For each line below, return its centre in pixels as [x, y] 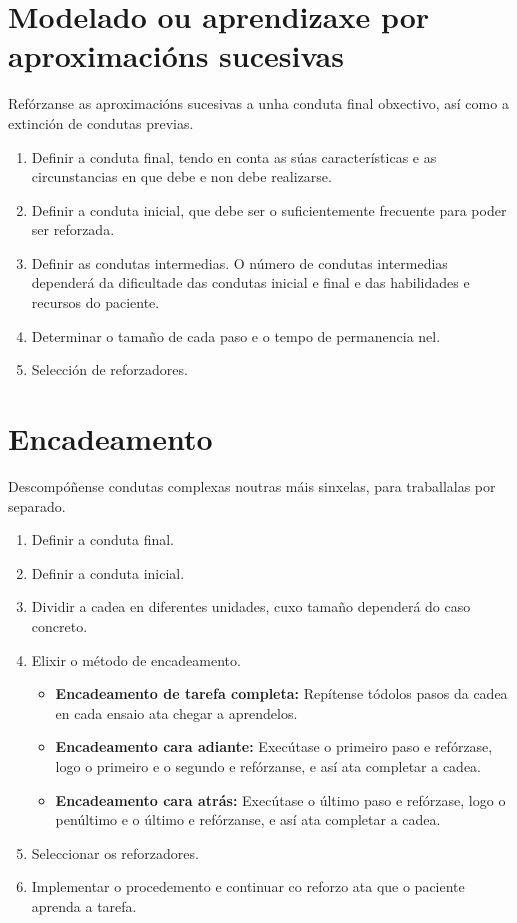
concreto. [59, 625]
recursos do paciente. [95, 302]
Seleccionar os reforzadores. [115, 852]
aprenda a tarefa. [84, 905]
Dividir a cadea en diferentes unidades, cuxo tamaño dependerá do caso [251, 606]
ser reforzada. [73, 229]
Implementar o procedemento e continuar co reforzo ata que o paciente [248, 886]
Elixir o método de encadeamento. [136, 659]
